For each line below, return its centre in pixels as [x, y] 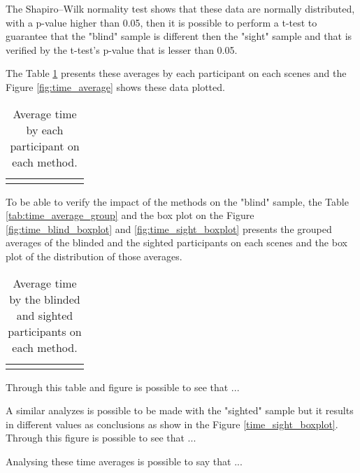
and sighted [45, 315]
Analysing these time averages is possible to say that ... [124, 461]
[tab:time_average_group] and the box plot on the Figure [130, 215]
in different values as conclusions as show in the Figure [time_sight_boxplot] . [172, 424]
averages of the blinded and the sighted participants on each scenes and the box [177, 242]
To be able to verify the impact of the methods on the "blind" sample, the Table [177, 201]
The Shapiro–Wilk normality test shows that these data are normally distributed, [180, 8]
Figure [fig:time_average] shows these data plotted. [115, 86]
